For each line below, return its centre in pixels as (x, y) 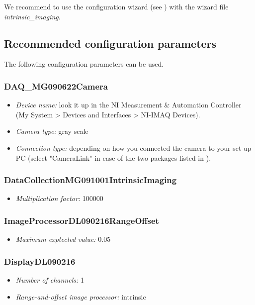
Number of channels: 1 (50, 280)
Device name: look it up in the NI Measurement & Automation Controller (128, 105)
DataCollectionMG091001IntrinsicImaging (90, 180)
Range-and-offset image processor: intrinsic (81, 296)
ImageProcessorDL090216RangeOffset (82, 220)
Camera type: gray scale (52, 131)
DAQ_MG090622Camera (56, 86)
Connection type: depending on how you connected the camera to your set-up (133, 148)
